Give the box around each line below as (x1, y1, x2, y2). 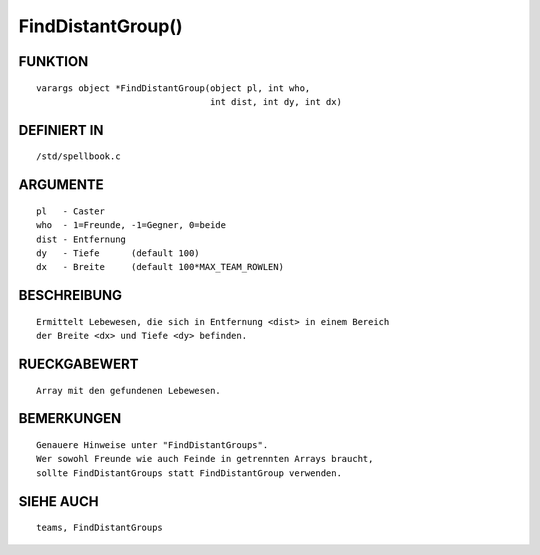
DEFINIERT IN (18, 121, 104, 139)
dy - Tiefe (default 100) (36, 247, 200, 259)
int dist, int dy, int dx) (210, 96, 342, 107)
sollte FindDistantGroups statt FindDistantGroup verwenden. (36, 467, 342, 479)
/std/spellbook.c (36, 151, 121, 162)
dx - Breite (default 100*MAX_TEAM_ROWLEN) (36, 261, 285, 273)
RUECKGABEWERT (18, 355, 139, 372)
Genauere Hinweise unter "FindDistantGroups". (36, 439, 269, 450)
